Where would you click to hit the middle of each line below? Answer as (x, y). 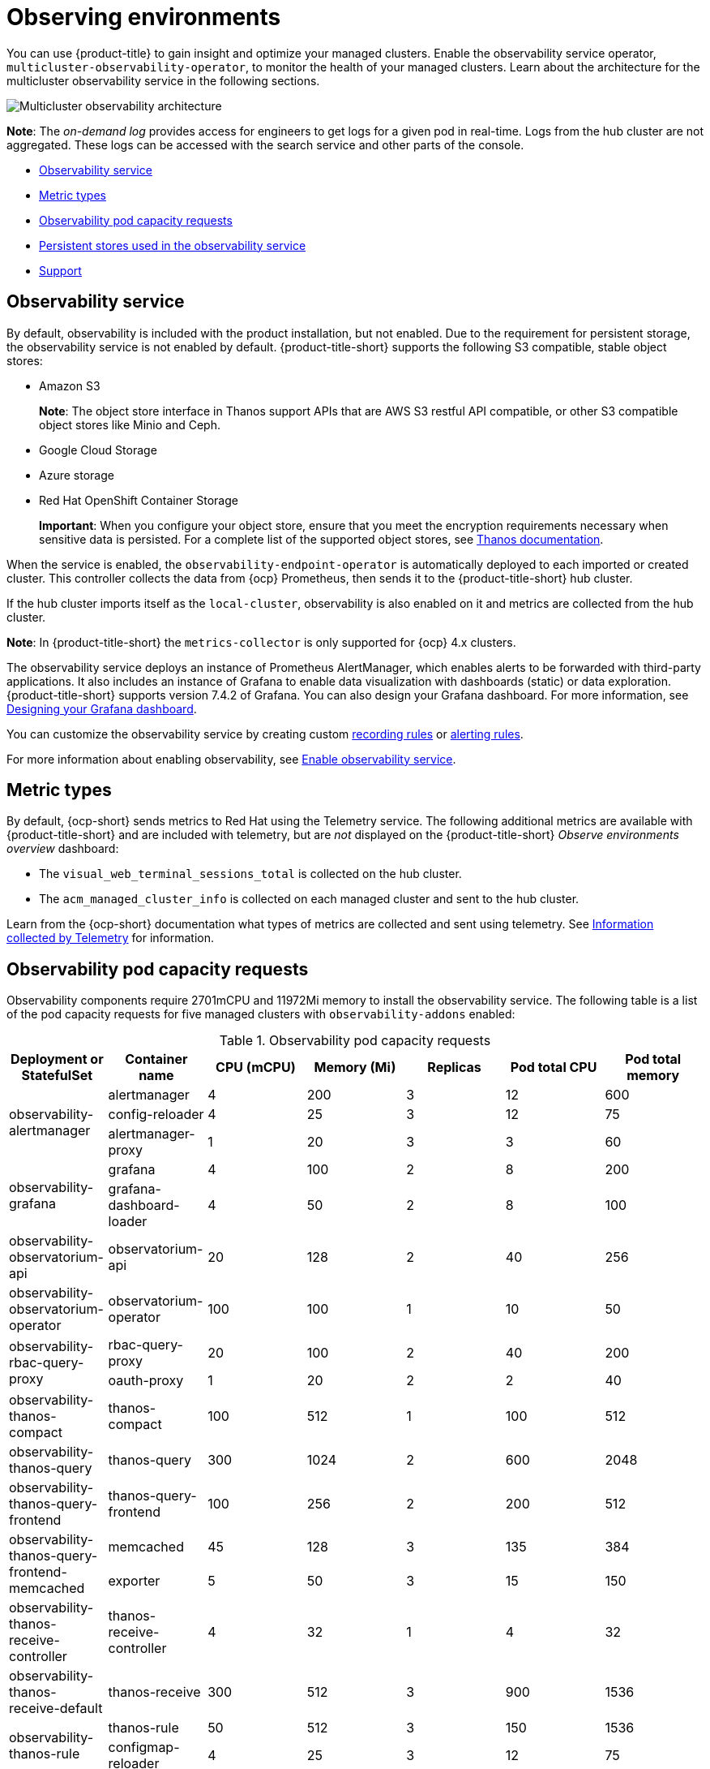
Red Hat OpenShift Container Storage (139, 500)
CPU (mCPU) (256, 1067)
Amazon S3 (70, 385)
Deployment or (57, 1059)
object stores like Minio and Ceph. (130, 424)
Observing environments (144, 17)
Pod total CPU (554, 1067)
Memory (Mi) (355, 1067)
